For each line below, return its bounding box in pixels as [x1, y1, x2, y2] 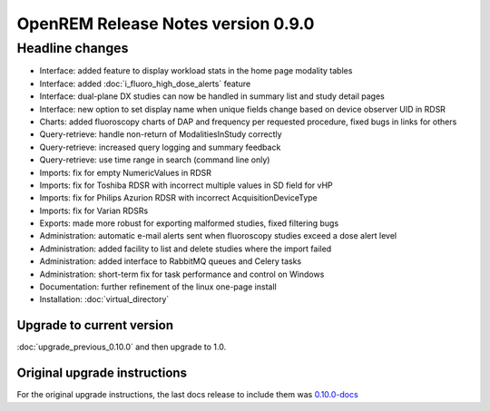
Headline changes [16, 40, 129, 56]
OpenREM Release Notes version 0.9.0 [16, 14, 315, 34]
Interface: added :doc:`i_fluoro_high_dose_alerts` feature [39, 78, 251, 89]
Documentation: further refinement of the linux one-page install [39, 281, 277, 292]
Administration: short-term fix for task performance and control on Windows [39, 269, 325, 279]
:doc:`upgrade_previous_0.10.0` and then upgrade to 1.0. [16, 341, 227, 353]
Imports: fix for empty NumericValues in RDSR [39, 167, 212, 178]
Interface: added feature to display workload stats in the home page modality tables [39, 65, 353, 76]
